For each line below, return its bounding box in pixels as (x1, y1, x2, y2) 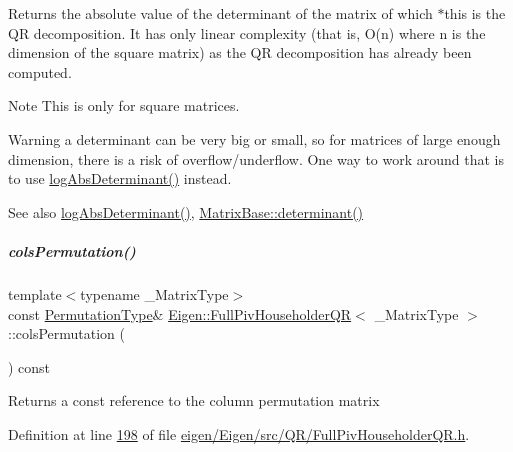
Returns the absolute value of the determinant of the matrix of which (8, 3, 433, 23)
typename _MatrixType (80, 283, 229, 304)
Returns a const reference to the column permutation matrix (8, 390, 380, 411)
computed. (8, 61, 72, 82)
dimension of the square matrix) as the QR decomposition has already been (8, 42, 472, 63)
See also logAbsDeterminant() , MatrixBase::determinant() (8, 201, 364, 222)
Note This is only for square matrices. (8, 95, 240, 116)
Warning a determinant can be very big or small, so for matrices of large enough (8, 128, 501, 149)
